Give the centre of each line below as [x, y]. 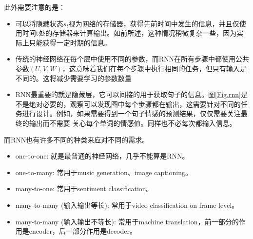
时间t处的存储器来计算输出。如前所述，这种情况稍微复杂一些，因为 [129, 33]
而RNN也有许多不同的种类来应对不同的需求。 [77, 139]
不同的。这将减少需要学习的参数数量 [73, 78]
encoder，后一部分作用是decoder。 [83, 231]
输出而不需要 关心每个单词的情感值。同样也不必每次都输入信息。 [133, 123]
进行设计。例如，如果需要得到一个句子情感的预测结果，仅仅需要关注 [131, 113]
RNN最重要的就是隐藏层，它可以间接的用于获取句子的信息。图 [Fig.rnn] [128, 94]
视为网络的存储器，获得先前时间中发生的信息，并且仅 [154, 23]
